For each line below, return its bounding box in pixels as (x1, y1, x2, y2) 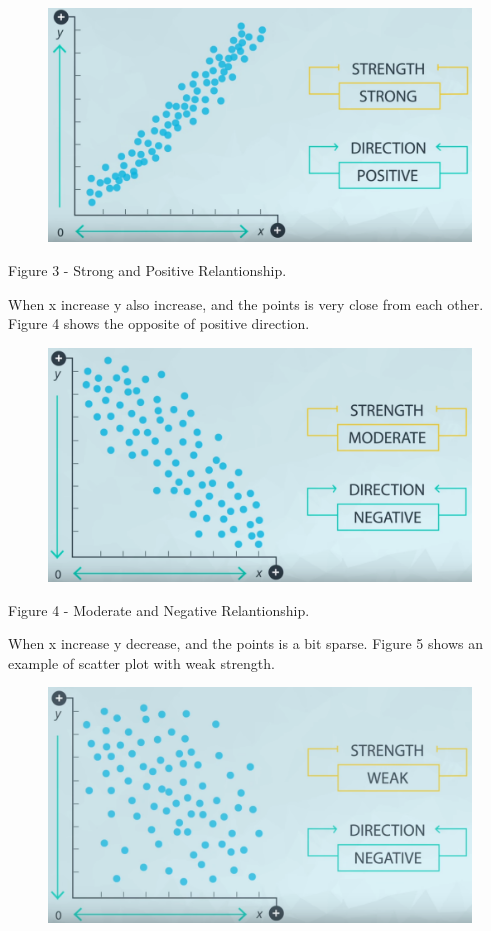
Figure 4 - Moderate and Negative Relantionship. (8, 599, 310, 620)
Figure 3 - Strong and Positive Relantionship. (8, 259, 287, 280)
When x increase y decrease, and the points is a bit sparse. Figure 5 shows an (8, 633, 483, 654)
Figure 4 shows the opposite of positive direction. (8, 313, 310, 334)
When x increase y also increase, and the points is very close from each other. (8, 293, 484, 314)
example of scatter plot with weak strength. (8, 652, 275, 673)
